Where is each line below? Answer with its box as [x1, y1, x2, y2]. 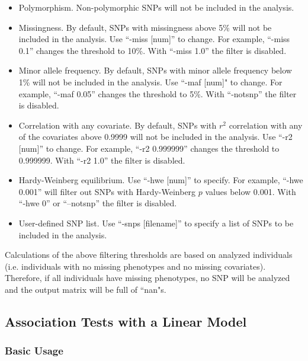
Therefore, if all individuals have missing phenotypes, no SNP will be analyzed [5, 271, 290, 284]
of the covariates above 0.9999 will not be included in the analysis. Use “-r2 [18, 130, 293, 143]
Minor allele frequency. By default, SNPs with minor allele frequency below [18, 64, 292, 76]
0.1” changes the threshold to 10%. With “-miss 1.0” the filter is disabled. [18, 44, 287, 56]
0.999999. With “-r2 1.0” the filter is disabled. [18, 154, 185, 166]
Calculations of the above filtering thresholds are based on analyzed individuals [5, 248, 293, 261]
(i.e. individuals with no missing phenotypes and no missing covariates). [5, 260, 266, 272]
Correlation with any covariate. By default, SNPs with [18, 119, 217, 131]
